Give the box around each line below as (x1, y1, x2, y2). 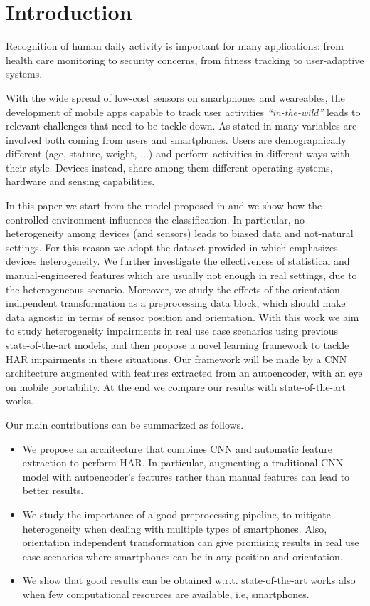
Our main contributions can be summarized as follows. (6, 417, 244, 432)
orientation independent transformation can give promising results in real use (22, 535, 359, 550)
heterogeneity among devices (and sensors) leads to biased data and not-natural (6, 226, 354, 241)
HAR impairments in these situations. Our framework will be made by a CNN (6, 351, 347, 366)
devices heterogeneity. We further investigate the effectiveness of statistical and (6, 254, 350, 268)
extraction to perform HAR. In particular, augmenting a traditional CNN (22, 455, 344, 470)
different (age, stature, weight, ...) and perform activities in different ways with (6, 146, 350, 161)
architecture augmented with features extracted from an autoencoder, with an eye (6, 365, 363, 380)
